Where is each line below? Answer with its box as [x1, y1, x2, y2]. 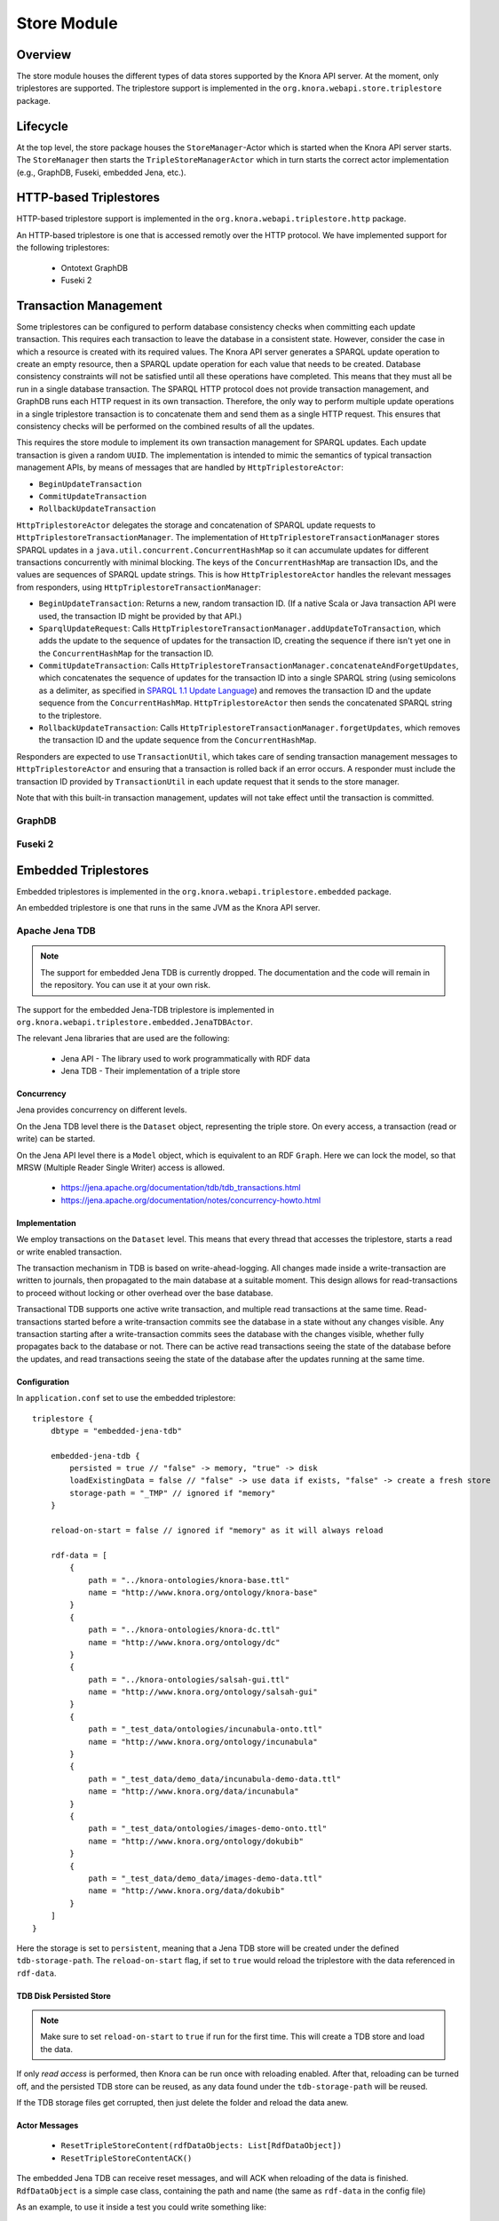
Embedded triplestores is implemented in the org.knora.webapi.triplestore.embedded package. [16, 887, 392, 896]
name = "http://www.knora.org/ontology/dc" [88, 1637, 281, 1647]
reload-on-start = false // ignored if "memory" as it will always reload [50, 1525, 384, 1536]
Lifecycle [16, 118, 68, 133]
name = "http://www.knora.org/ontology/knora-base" [88, 1587, 319, 1597]
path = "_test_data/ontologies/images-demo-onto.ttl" [88, 1824, 328, 1834]
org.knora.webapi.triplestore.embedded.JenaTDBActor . [16, 1016, 253, 1027]
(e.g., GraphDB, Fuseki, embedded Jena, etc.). [16, 167, 186, 178]
